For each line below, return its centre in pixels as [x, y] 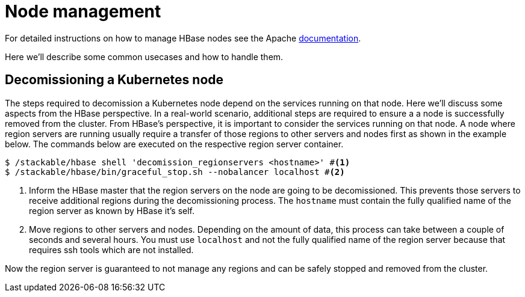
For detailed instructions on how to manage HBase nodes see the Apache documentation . [183, 38]
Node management [83, 11]
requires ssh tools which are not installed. [111, 250]
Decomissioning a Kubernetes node [114, 80]
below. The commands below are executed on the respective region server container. [174, 144]
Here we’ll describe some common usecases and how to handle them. [144, 57]
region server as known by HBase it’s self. [112, 210]
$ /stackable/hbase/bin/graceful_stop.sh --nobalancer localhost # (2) [175, 172]
